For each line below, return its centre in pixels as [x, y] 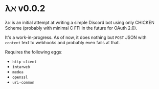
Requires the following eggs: [34, 52]
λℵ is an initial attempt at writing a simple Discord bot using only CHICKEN [80, 22]
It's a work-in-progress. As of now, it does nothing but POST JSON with [76, 37]
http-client [24, 62]
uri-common [23, 82]
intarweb [21, 67]
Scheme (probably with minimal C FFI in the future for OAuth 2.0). [71, 28]
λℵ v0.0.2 [25, 9]
